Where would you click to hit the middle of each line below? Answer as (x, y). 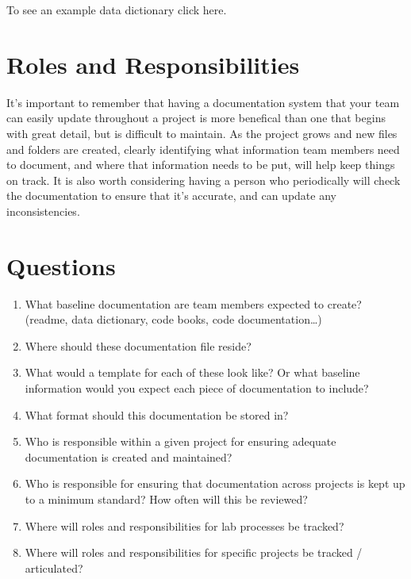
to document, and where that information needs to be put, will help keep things (201, 165)
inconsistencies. (43, 211)
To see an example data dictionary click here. (117, 10)
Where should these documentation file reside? (138, 345)
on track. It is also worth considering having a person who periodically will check (204, 180)
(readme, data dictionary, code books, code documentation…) (173, 319)
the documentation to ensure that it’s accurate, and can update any (171, 196)
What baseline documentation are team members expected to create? (193, 303)
